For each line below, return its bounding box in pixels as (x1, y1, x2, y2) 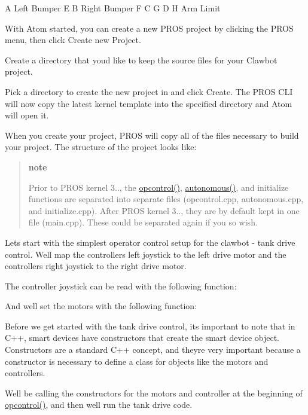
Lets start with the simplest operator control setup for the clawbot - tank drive (5, 236, 295, 248)
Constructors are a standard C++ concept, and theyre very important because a (5, 343, 301, 356)
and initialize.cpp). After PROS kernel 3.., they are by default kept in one (28, 204, 300, 216)
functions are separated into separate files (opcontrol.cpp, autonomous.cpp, (28, 193, 304, 205)
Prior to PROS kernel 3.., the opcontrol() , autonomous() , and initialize (28, 181, 289, 193)
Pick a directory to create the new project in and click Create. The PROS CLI (5, 85, 293, 97)
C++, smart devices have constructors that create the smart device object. (5, 331, 280, 344)
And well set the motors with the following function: (5, 300, 197, 312)
